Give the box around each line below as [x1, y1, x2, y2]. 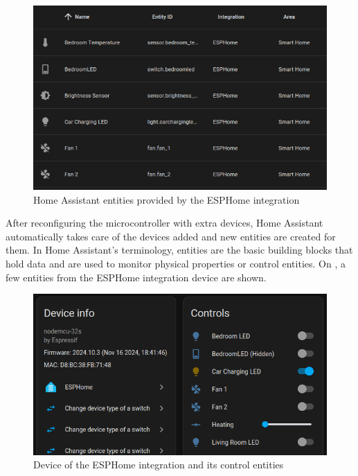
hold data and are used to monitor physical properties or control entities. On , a [6, 256, 346, 271]
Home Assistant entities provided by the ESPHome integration [33, 192, 300, 206]
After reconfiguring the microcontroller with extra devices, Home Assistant [6, 215, 323, 230]
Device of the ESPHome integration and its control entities [33, 457, 284, 472]
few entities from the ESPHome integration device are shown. [6, 270, 267, 284]
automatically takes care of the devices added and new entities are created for [6, 229, 336, 243]
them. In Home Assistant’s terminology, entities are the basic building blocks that [6, 243, 353, 257]
